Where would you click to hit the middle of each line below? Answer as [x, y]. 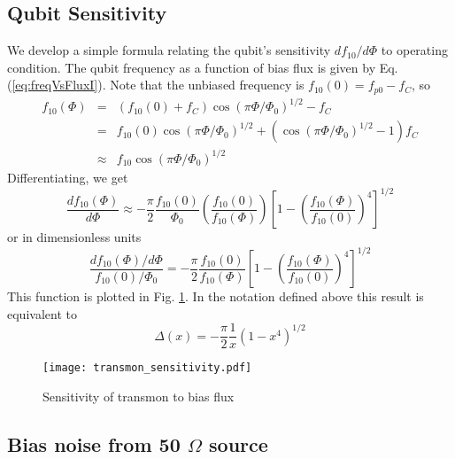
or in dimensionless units [74, 237]
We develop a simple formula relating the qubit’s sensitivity [169, 50]
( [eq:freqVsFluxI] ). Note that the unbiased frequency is [156, 85]
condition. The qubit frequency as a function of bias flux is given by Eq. [203, 67]
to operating [414, 50]
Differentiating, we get [68, 177]
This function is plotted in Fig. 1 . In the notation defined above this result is [216, 296]
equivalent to [42, 313]
